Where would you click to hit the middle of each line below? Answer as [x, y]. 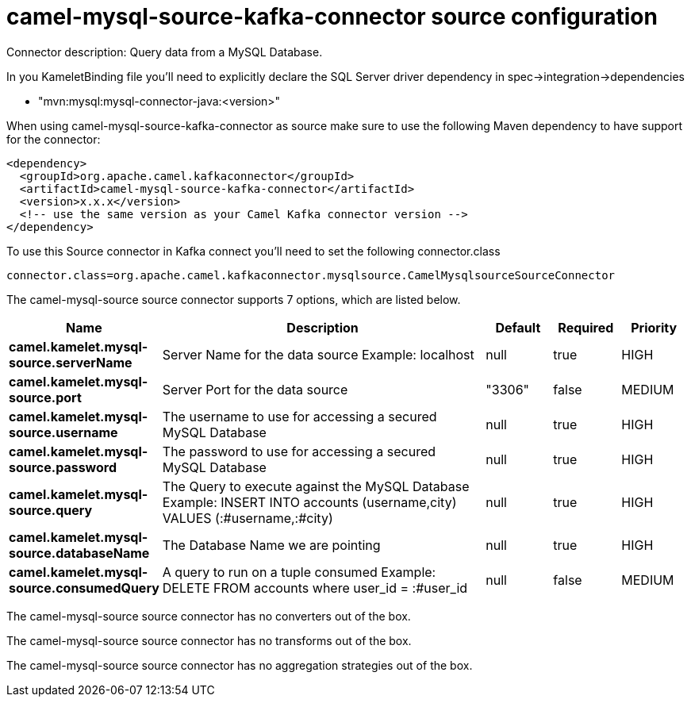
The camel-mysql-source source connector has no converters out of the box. [209, 616]
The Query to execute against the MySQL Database [316, 486]
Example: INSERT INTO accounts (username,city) [309, 502]
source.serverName [71, 362]
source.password [63, 467]
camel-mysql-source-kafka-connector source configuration [332, 17]
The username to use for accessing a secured [299, 416]
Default [518, 327]
